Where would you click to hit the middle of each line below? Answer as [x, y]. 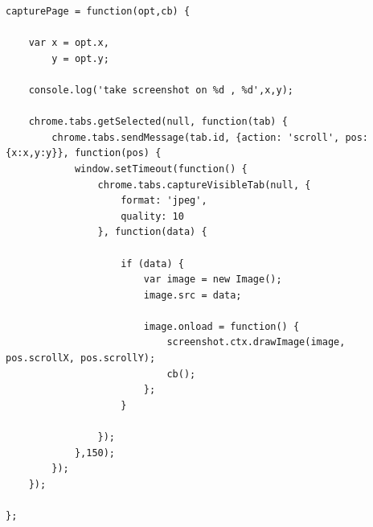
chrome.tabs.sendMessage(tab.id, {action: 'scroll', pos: [210, 137]
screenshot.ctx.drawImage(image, [256, 342]
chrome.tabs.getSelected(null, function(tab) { [158, 122]
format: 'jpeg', [164, 201]
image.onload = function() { [221, 326]
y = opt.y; [80, 58]
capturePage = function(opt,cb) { [98, 11]
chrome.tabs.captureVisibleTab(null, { [204, 185]
